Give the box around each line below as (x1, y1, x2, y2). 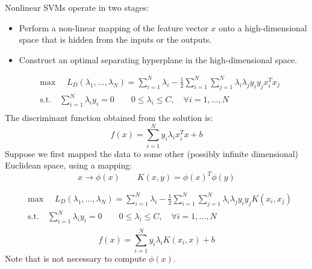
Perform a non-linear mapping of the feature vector (19, 21, 208, 34)
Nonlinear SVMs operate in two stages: (5, 1, 149, 13)
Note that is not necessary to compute (5, 252, 146, 265)
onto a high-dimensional (218, 21, 307, 34)
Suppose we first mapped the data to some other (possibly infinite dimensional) (5, 147, 299, 159)
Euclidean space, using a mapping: (5, 159, 133, 172)
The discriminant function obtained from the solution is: (5, 111, 213, 124)
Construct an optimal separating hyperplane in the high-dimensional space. (19, 53, 298, 66)
